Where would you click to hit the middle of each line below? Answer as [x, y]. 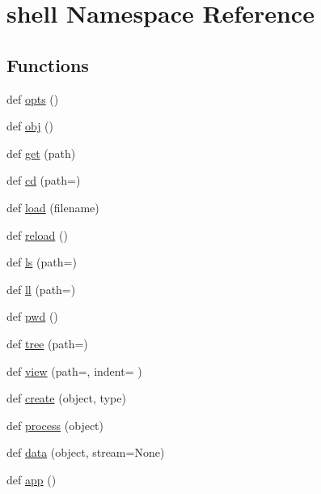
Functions [48, 64]
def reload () [37, 234]
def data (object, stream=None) [86, 452]
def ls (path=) [42, 262]
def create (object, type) [66, 398]
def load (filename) [53, 207]
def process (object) [55, 425]
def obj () [30, 126]
